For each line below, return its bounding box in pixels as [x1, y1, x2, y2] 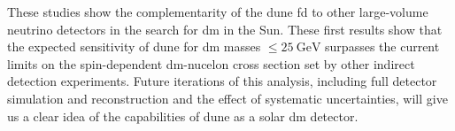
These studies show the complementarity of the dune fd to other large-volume [7, 3, 428, 20]
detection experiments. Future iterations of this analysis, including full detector [7, 72, 437, 90]
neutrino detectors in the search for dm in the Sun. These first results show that [7, 19, 443, 38]
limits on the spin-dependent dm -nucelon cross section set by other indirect [7, 54, 415, 73]
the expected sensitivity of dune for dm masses [7, 37, 261, 56]
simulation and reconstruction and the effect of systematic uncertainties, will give [7, 89, 448, 107]
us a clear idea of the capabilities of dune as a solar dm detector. [7, 106, 359, 125]
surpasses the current [325, 37, 440, 56]
